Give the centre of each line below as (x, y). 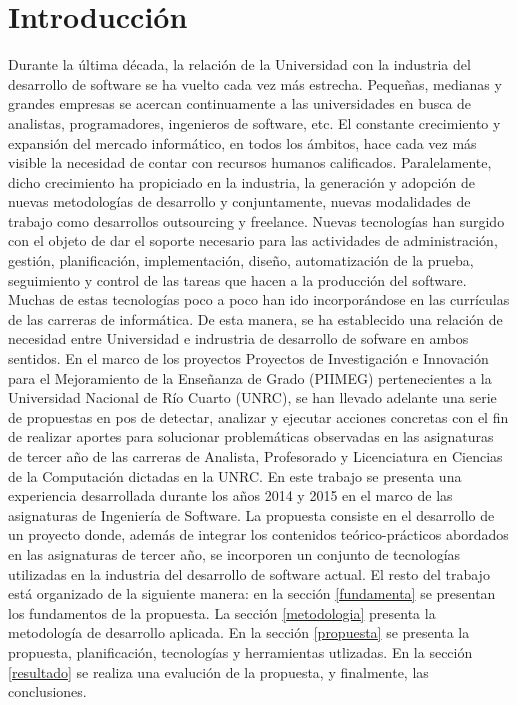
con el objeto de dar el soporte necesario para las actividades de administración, (253, 240)
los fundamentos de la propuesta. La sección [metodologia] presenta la (222, 612)
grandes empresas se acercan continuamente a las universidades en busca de (240, 103)
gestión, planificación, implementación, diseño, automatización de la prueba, (241, 260)
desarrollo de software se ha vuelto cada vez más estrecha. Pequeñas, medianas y (255, 83)
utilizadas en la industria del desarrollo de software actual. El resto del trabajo (249, 573)
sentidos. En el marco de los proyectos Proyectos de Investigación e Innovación (248, 358)
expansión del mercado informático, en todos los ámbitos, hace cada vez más (242, 142)
